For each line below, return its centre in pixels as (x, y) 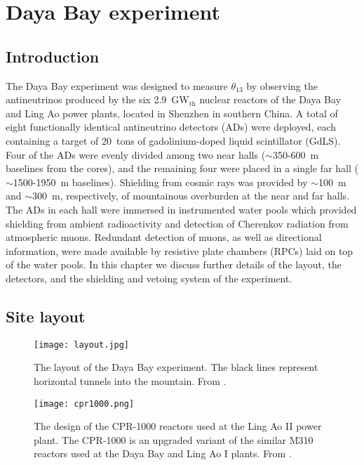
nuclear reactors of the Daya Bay (270, 99)
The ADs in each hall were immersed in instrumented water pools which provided (181, 209)
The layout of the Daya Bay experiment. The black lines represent (176, 367)
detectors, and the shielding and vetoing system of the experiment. (149, 278)
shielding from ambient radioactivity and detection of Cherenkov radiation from (177, 223)
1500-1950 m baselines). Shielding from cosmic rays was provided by (160, 182)
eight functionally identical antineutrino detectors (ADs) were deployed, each (171, 127)
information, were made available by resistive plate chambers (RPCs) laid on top (180, 250)
